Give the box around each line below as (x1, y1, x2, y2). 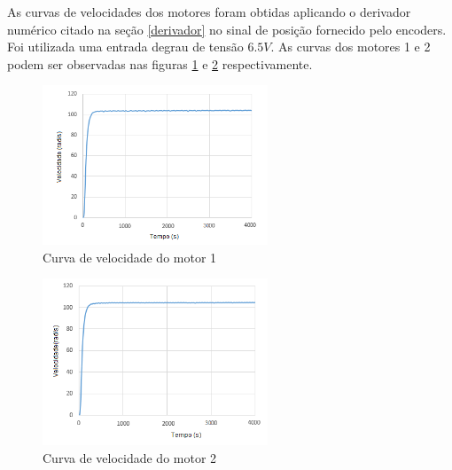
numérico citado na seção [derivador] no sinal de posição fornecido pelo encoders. (7, 20, 447, 38)
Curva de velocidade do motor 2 (43, 448, 217, 466)
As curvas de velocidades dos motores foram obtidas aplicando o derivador (7, 3, 411, 20)
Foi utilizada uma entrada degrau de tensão (7, 37, 244, 56)
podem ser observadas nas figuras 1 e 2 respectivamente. (7, 54, 313, 73)
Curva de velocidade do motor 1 (43, 247, 217, 266)
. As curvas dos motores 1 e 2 (270, 37, 431, 56)
